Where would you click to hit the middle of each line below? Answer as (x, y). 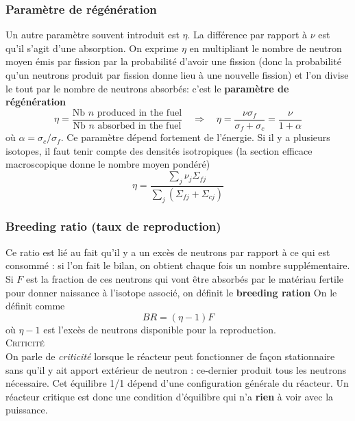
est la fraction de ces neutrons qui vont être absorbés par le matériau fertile (185, 278)
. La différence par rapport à (247, 35)
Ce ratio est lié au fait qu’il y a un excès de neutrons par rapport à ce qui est (168, 252)
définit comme (35, 306)
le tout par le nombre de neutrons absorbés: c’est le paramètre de (147, 88)
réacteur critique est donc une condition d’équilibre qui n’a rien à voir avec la (170, 396)
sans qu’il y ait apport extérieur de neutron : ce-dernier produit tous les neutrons (176, 369)
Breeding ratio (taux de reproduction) (113, 226)
